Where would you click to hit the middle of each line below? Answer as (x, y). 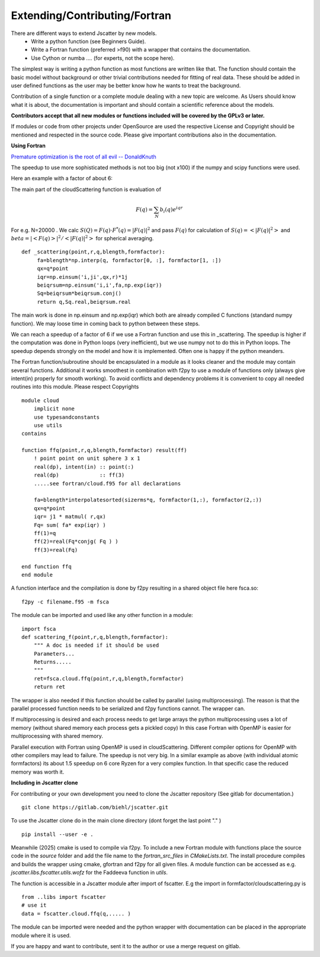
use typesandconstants (67, 417)
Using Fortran (28, 146)
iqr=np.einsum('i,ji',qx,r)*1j (82, 277)
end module (37, 575)
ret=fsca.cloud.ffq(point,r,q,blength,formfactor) (109, 678)
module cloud (40, 400)
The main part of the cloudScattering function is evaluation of (86, 189)
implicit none (54, 409)
